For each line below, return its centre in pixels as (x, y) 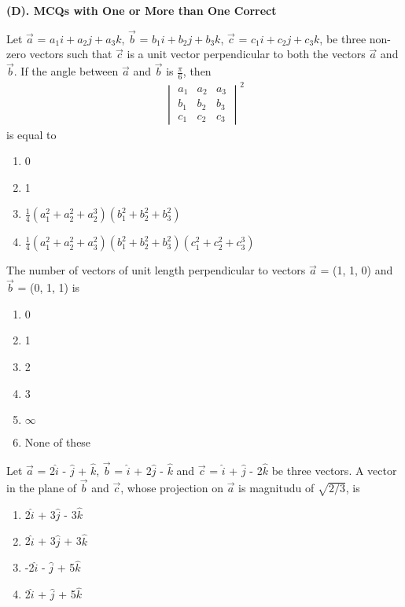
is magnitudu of (276, 487)
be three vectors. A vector (334, 470)
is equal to (31, 134)
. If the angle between (66, 71)
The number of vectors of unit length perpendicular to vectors (156, 270)
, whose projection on (172, 487)
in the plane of (42, 487)
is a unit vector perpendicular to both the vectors (246, 54)
